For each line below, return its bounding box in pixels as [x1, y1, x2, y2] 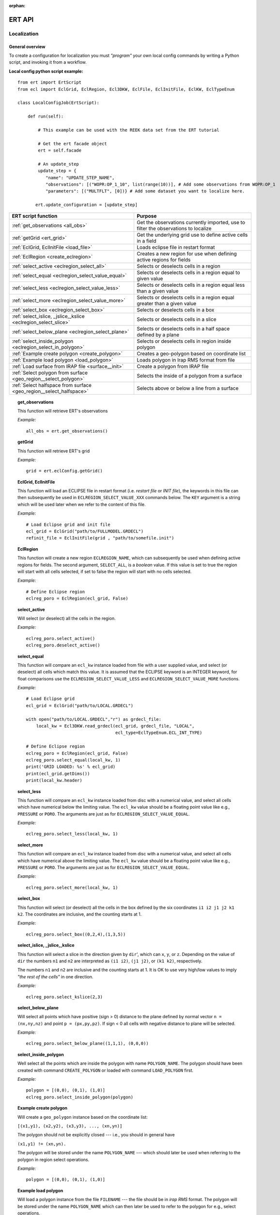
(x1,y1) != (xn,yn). [17, 1141, 66, 1146]
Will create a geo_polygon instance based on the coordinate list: [17, 1114, 148, 1120]
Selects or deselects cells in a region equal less [136, 281, 245, 288]
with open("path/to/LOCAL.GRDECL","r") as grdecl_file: [26, 716, 162, 722]
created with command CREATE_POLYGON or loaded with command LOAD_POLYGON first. [17, 1067, 194, 1073]
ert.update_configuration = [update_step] [35, 202, 138, 208]
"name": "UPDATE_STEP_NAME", [45, 175, 115, 180]
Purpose [136, 212, 157, 219]
